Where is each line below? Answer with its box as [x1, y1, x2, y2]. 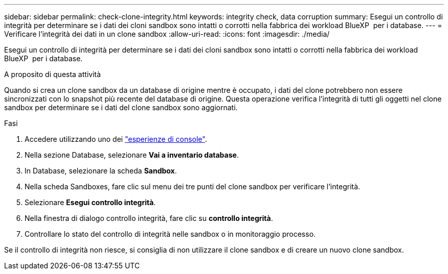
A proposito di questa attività [4, 70, 101, 79]
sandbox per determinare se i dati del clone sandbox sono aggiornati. [4, 103, 238, 112]
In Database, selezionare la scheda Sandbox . [25, 166, 177, 175]
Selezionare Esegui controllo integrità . [25, 198, 156, 207]
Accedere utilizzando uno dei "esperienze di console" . [25, 135, 207, 143]
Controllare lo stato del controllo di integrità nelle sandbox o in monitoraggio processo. [25, 230, 316, 238]
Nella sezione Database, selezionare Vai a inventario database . [25, 151, 239, 159]
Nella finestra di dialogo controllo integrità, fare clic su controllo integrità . [25, 214, 273, 222]
